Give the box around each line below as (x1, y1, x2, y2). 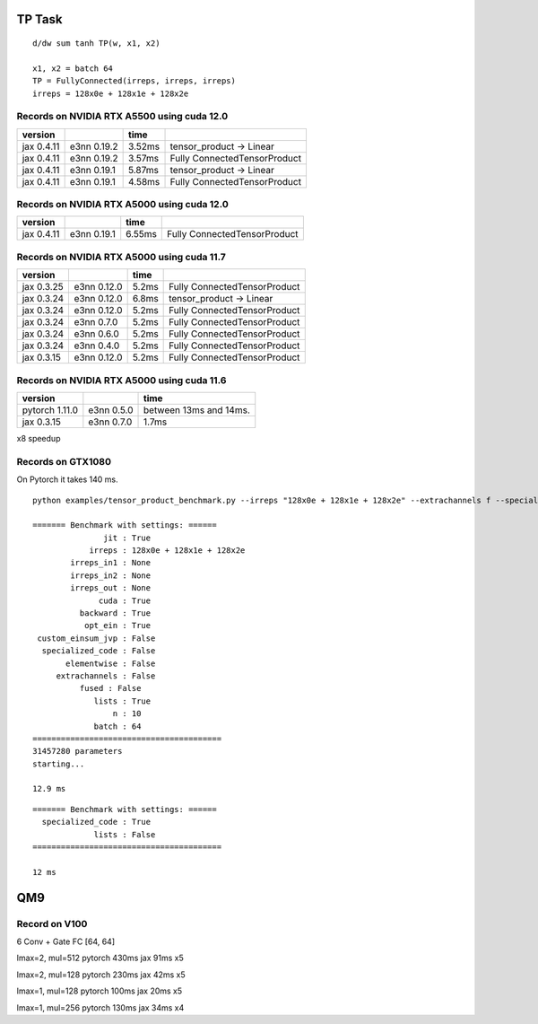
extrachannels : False (56, 670, 156, 681)
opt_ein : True (83, 620, 152, 631)
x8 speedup (16, 433, 61, 443)
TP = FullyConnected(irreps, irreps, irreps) (32, 76, 237, 86)
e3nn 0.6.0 (74, 328, 120, 340)
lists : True (93, 696, 152, 706)
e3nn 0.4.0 (74, 339, 120, 352)
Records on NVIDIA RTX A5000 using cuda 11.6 (16, 373, 227, 386)
